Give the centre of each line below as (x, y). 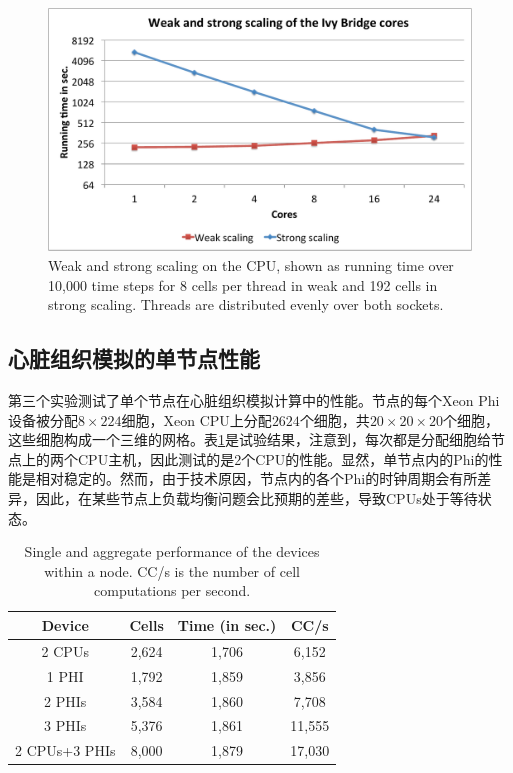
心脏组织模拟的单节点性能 (134, 358)
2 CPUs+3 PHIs (65, 750)
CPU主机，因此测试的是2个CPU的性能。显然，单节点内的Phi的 (283, 458)
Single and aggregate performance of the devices (172, 551)
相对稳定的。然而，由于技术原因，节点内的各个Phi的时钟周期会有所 (256, 478)
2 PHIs (65, 700)
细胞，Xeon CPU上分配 (196, 419)
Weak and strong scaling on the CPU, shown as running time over (251, 265)
